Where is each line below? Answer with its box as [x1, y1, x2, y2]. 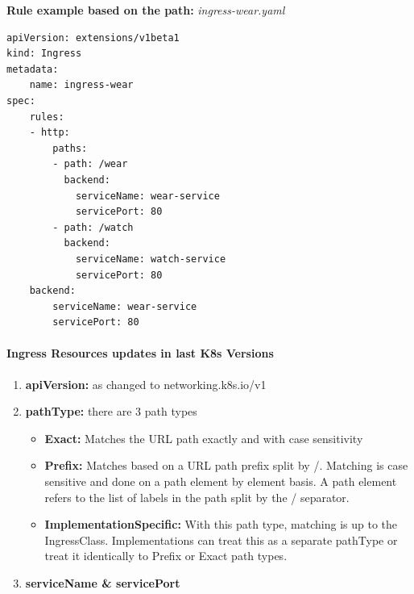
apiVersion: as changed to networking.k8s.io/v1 [25, 375, 267, 392]
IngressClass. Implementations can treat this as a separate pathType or [44, 531, 398, 548]
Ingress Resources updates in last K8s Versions [6, 345, 274, 362]
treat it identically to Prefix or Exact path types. [44, 547, 288, 564]
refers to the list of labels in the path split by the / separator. [44, 488, 350, 505]
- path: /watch [52, 221, 134, 233]
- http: [29, 127, 70, 139]
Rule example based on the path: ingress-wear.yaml [6, 2, 285, 18]
